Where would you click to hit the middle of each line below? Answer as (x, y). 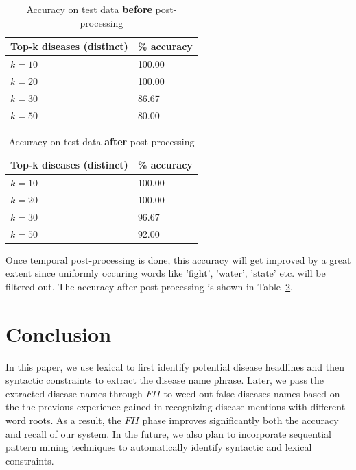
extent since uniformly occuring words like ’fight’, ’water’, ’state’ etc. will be (166, 273)
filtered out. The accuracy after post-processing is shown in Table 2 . (149, 286)
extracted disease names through (74, 393)
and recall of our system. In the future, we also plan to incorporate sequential (168, 433)
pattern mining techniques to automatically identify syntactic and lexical (159, 447)
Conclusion (59, 333)
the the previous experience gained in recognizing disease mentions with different (176, 407)
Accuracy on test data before (89, 9)
